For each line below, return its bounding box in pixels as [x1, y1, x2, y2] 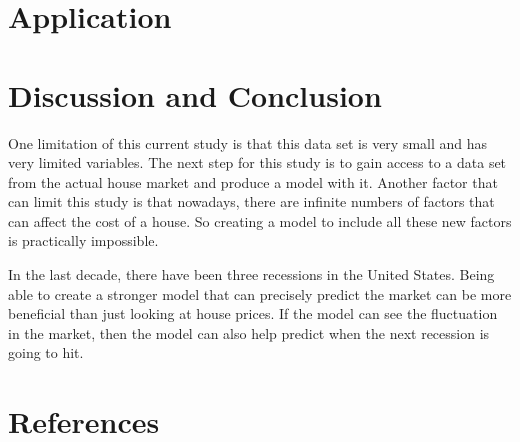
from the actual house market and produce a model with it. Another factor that [8, 171, 498, 192]
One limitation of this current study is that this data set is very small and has [8, 132, 488, 153]
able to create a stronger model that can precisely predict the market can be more [8, 283, 512, 304]
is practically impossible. [8, 230, 159, 251]
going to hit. [8, 342, 84, 363]
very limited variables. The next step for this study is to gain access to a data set [8, 152, 507, 173]
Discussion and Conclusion [8, 74, 382, 115]
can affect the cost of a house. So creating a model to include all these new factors [8, 210, 512, 231]
